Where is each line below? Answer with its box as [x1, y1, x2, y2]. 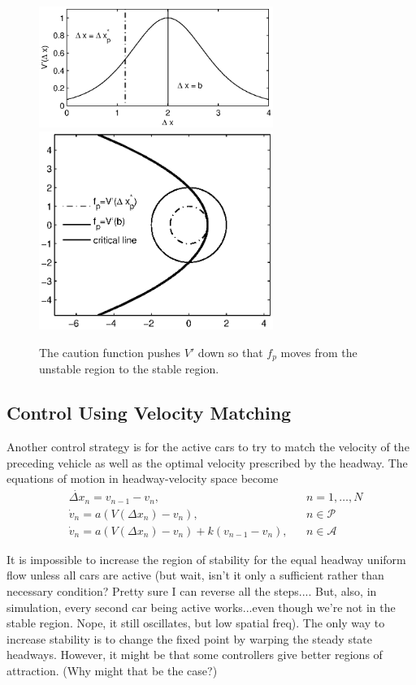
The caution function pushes [39, 343, 181, 360]
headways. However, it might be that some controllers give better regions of [6, 646, 383, 663]
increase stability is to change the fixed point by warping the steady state [6, 630, 373, 647]
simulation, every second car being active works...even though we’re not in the [6, 598, 396, 615]
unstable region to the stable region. [39, 360, 219, 377]
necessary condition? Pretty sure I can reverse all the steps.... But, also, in [6, 582, 377, 599]
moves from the [280, 343, 357, 360]
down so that [197, 343, 263, 360]
